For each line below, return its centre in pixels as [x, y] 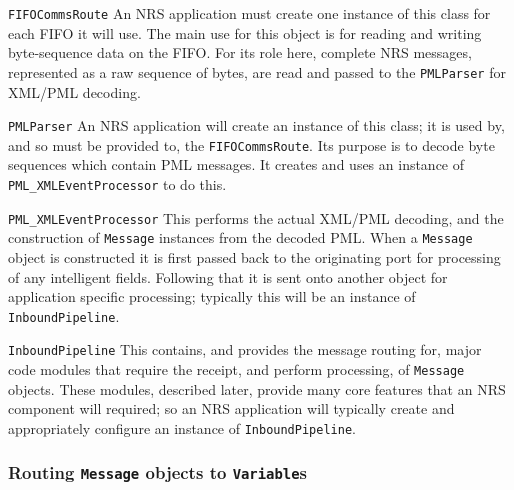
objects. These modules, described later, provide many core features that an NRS [257, 388]
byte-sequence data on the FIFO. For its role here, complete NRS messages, [240, 52]
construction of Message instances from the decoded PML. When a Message [240, 237]
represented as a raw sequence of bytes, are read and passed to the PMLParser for [257, 71]
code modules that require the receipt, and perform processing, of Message [236, 369]
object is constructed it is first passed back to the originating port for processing [254, 256]
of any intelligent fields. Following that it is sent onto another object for [228, 276]
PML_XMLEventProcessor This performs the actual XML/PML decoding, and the [256, 217]
